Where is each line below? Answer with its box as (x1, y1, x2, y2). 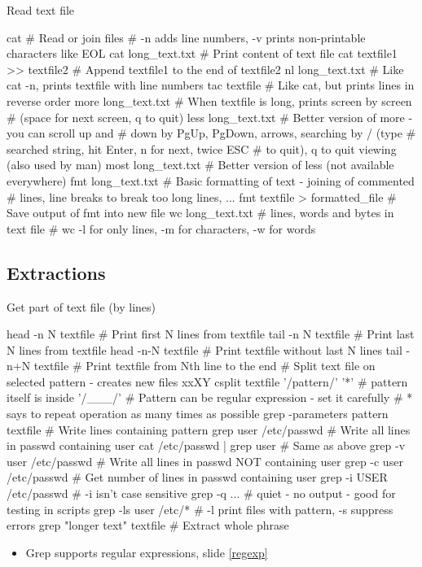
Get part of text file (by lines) (7, 298, 156, 315)
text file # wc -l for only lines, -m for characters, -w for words (7, 220, 316, 237)
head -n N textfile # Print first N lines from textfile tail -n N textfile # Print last (7, 325, 415, 342)
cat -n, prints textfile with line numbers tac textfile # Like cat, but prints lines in (7, 76, 415, 94)
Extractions (7, 260, 106, 285)
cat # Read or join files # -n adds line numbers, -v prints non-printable (7, 28, 366, 46)
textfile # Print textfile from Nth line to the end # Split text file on (33, 357, 376, 374)
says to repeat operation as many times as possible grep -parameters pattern (7, 405, 389, 422)
